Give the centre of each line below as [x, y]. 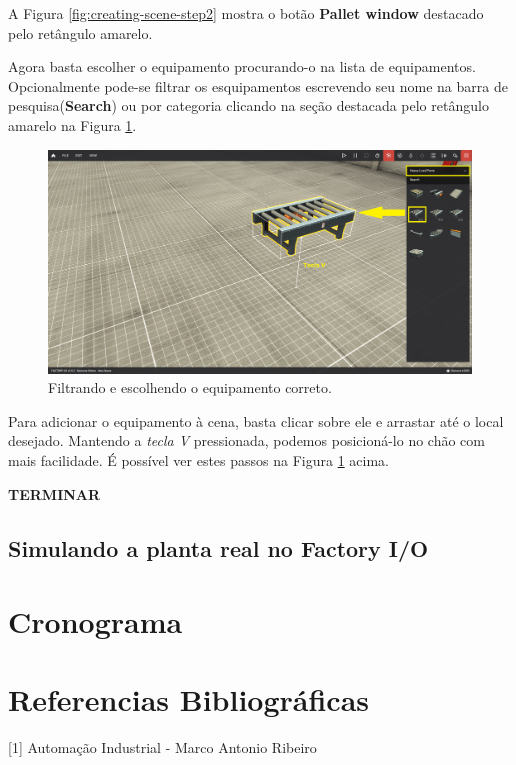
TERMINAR [54, 493]
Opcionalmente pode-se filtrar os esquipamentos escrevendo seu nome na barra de [258, 85]
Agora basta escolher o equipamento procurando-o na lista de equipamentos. [242, 66]
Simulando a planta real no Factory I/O [218, 547]
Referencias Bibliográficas [189, 699]
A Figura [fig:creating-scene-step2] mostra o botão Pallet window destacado [246, 13]
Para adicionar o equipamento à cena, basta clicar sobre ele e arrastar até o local [256, 420]
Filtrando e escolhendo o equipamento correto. [190, 387]
